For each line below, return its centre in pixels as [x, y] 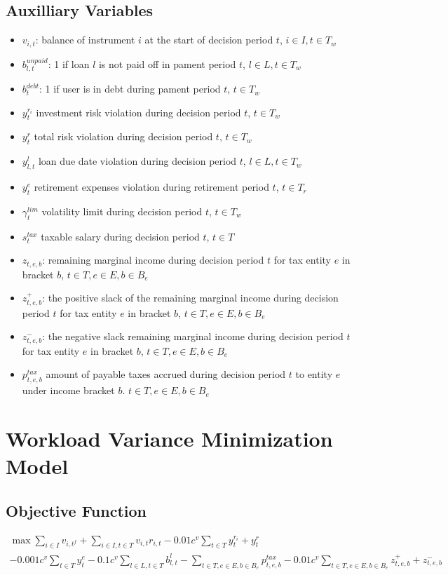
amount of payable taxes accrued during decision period [166, 374]
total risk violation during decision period [123, 136]
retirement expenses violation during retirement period [151, 187]
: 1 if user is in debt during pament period [130, 89]
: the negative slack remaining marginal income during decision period [193, 336]
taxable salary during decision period [120, 236]
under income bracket [68, 390]
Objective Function [76, 510]
